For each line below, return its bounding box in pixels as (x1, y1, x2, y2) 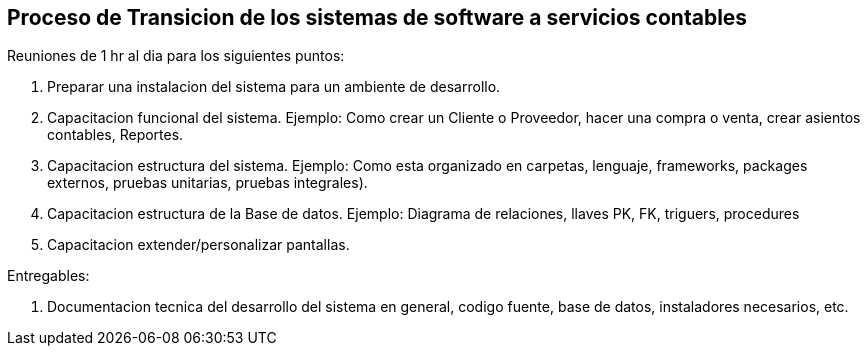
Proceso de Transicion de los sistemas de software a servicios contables (7, 5, 748, 30)
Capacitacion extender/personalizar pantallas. (47, 236, 350, 254)
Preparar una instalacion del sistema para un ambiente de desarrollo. (47, 78, 501, 96)
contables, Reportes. (47, 126, 184, 144)
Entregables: (7, 267, 90, 285)
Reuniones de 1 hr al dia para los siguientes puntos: (7, 47, 345, 65)
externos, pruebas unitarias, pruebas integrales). (47, 174, 368, 192)
